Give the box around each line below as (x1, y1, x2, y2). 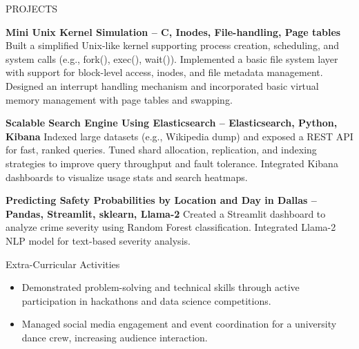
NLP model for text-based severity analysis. (6, 233, 191, 247)
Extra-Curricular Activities (6, 256, 120, 271)
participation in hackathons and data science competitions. (21, 293, 271, 308)
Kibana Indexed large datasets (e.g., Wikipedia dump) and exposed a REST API (6, 129, 353, 143)
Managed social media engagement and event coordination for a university (21, 317, 337, 331)
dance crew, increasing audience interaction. (21, 330, 208, 344)
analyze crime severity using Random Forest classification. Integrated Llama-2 (6, 220, 336, 234)
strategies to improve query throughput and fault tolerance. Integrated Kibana (6, 155, 338, 170)
